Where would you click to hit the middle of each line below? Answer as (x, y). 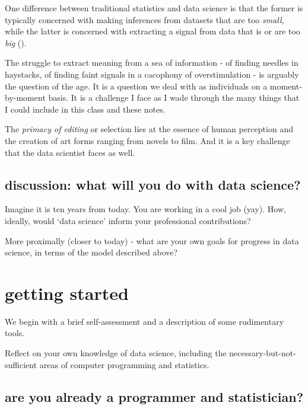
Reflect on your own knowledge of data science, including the (116, 353)
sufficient (21, 364)
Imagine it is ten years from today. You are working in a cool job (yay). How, (145, 209)
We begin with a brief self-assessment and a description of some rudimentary (145, 321)
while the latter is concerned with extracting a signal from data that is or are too (153, 31)
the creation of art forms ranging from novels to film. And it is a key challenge (147, 140)
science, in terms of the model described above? (91, 252)
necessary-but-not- (263, 353)
